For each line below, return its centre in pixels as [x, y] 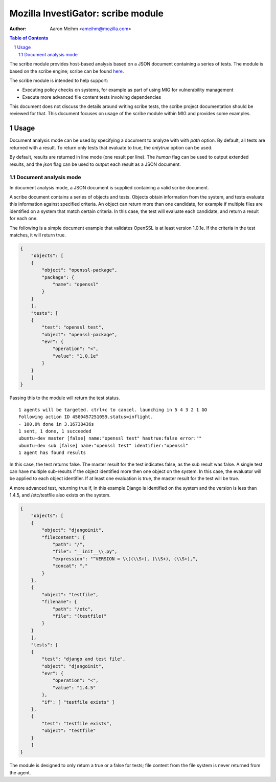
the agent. [20, 772]
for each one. [24, 219]
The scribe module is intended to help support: [59, 80]
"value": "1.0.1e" [76, 356]
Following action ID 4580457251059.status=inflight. [86, 417]
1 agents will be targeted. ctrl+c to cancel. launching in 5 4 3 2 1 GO [113, 410]
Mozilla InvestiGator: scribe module [86, 13]
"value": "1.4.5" [74, 688]
